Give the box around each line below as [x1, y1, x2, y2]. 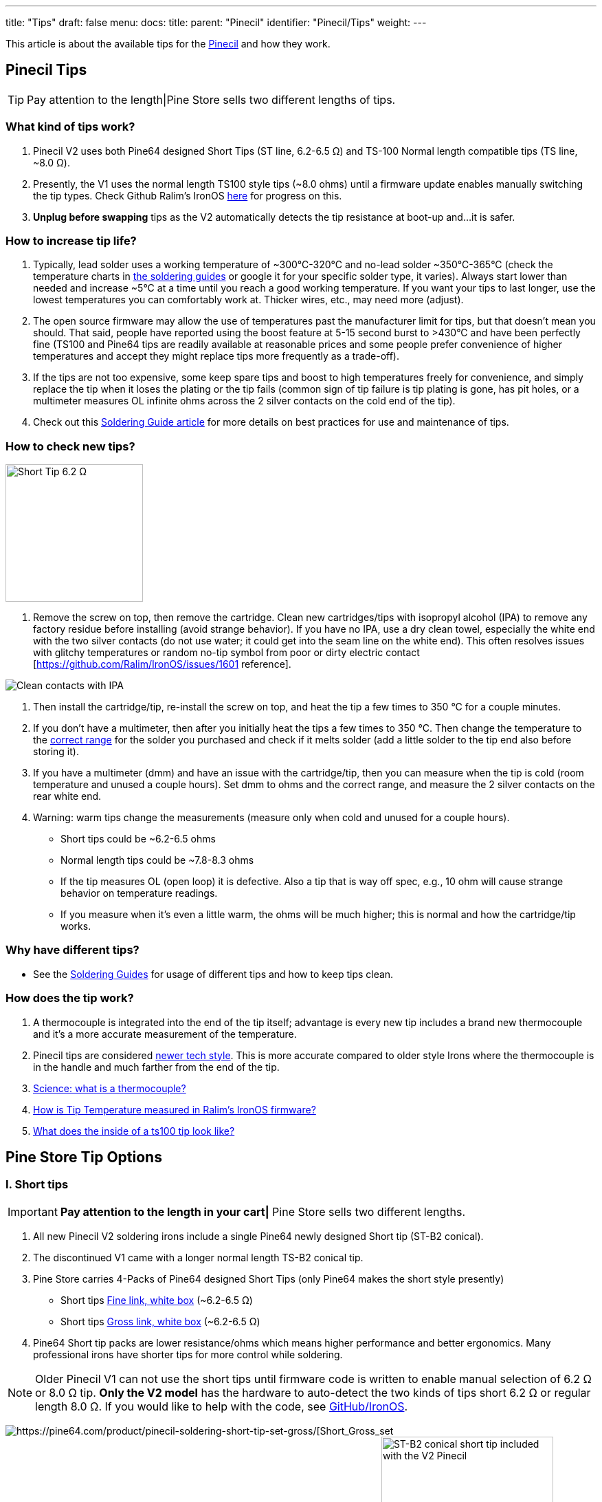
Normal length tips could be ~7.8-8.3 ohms [60, 854, 254, 867]
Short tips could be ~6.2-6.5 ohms [60, 833, 216, 845]
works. [60, 920, 91, 933]
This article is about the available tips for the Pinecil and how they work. [5, 38, 331, 50]
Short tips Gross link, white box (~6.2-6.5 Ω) [60, 1315, 260, 1327]
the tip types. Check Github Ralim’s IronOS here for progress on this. [33, 189, 342, 202]
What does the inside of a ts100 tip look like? [33, 1124, 235, 1137]
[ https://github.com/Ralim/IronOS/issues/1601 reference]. [33, 658, 291, 671]
